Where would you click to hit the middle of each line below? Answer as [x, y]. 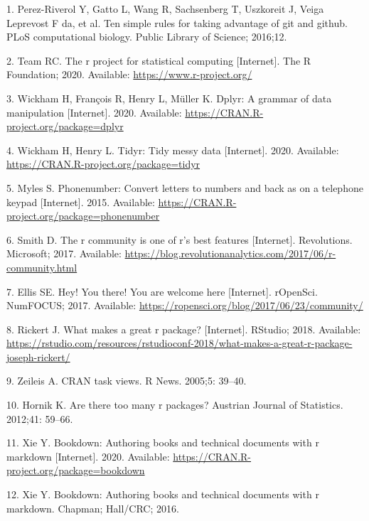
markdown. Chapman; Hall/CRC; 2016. [93, 508]
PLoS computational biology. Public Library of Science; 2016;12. [147, 37]
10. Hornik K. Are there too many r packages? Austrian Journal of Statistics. [175, 405]
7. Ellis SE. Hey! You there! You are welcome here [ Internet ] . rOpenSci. [162, 291]
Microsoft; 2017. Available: [64, 253]
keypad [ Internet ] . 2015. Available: [81, 202]
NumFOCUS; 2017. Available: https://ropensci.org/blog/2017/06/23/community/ [185, 305]
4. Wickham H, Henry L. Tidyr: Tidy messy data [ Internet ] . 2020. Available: [173, 150]
